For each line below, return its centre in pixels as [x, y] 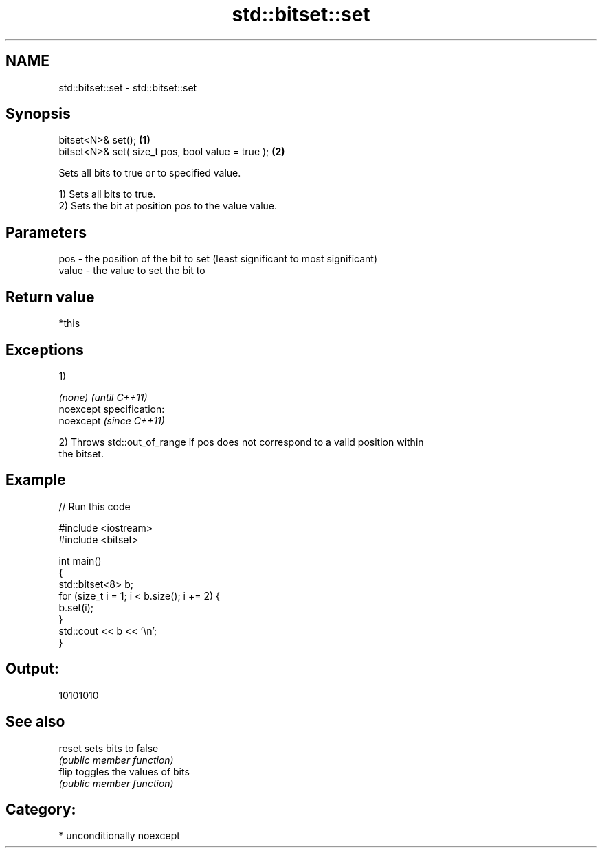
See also [35, 722]
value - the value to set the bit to [132, 271]
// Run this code [94, 506]
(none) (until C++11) [103, 397]
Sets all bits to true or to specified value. [150, 173]
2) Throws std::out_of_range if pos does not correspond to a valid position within [241, 442]
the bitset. [81, 453]
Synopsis [38, 114]
